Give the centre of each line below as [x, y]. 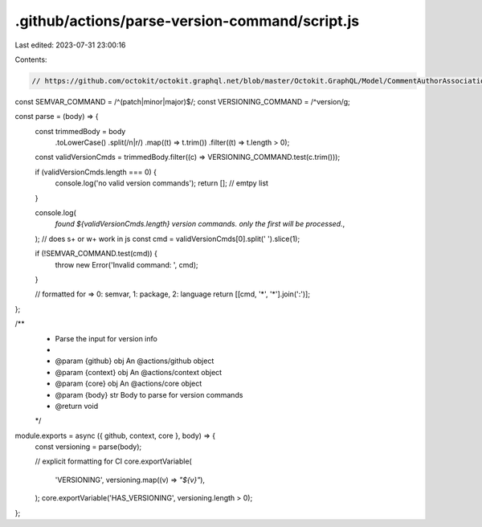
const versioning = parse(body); [88, 447]
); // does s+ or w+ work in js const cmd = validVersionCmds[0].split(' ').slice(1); [167, 239]
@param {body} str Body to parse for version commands [149, 394]
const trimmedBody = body [80, 131]
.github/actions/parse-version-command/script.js [187, 21]
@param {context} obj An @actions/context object [139, 372]
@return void [77, 406]
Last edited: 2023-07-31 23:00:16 [70, 45]
